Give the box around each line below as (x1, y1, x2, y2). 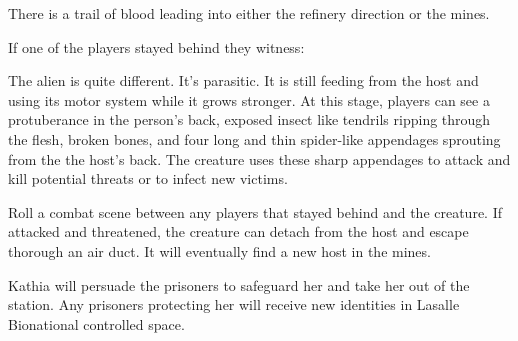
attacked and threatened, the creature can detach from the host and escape (8, 221, 469, 242)
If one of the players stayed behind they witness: (8, 36, 305, 57)
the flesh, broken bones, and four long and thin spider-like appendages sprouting (8, 128, 501, 149)
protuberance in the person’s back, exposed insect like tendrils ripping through (8, 109, 491, 130)
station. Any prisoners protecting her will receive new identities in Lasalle (8, 294, 460, 315)
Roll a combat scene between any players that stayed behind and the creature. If (8, 201, 503, 222)
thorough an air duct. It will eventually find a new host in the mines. (8, 240, 431, 261)
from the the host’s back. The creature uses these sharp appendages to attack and (8, 148, 511, 169)
